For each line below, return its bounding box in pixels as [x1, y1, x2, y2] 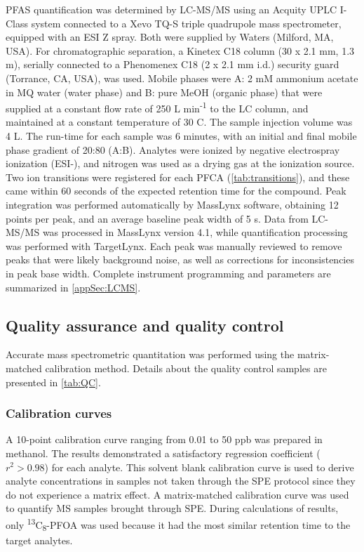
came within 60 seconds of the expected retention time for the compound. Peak [6, 183, 346, 198]
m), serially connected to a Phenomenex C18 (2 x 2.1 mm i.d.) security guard [6, 57, 339, 72]
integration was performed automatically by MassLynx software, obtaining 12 [6, 197, 339, 211]
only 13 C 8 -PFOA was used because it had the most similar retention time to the [6, 515, 351, 534]
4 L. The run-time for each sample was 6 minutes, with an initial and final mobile [6, 129, 357, 143]
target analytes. [6, 532, 73, 547]
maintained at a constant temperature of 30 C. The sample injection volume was [6, 114, 353, 129]
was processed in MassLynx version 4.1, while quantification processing [42, 225, 348, 239]
